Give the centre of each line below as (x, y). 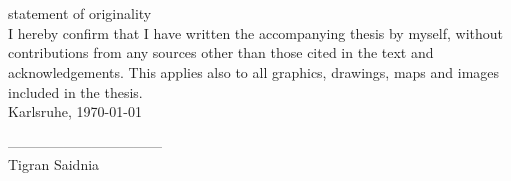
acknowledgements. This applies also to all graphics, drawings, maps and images (254, 71)
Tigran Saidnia (54, 164)
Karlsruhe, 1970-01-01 (75, 111)
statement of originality (80, 13)
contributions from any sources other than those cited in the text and (221, 52)
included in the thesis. (75, 91)
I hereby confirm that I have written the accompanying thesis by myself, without (255, 32)
